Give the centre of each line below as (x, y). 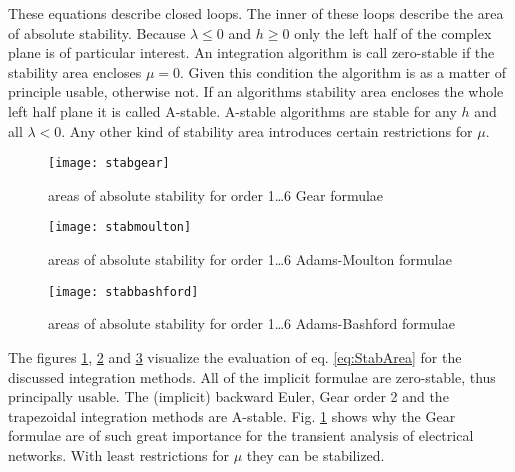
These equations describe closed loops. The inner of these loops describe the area (256, 13)
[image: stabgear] (109, 163)
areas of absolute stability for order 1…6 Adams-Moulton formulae (250, 259)
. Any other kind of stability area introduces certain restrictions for (267, 130)
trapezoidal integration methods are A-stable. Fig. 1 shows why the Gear (232, 415)
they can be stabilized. (315, 454)
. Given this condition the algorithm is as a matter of (343, 71)
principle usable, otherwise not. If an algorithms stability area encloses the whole (256, 91)
